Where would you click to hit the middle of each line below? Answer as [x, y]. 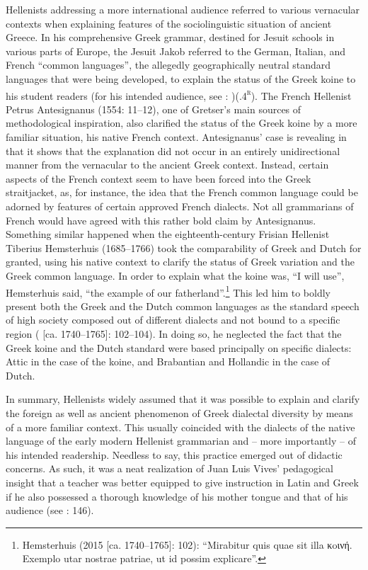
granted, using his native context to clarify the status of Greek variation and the [180, 262]
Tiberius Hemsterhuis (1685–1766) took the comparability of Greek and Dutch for [184, 247]
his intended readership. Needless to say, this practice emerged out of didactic [174, 454]
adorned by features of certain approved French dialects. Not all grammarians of [180, 206]
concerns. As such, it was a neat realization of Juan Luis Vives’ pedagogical [169, 468]
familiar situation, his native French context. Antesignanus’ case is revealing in [176, 137]
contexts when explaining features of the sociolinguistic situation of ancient [169, 23]
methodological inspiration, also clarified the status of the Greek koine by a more [182, 123]
